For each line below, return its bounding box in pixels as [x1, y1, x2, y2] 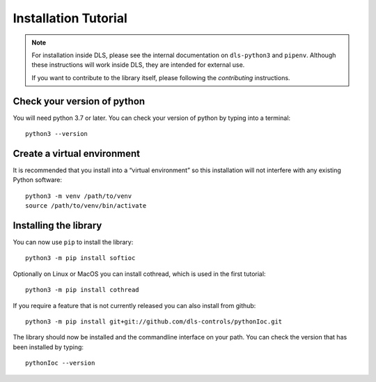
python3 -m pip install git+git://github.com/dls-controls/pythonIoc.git [25, 317, 283, 326]
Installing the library [13, 220, 102, 231]
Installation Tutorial [13, 10, 128, 26]
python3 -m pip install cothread [25, 286, 139, 294]
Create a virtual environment [13, 147, 141, 160]
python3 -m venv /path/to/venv [25, 192, 132, 200]
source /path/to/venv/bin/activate [25, 202, 147, 210]
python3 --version [25, 130, 88, 138]
